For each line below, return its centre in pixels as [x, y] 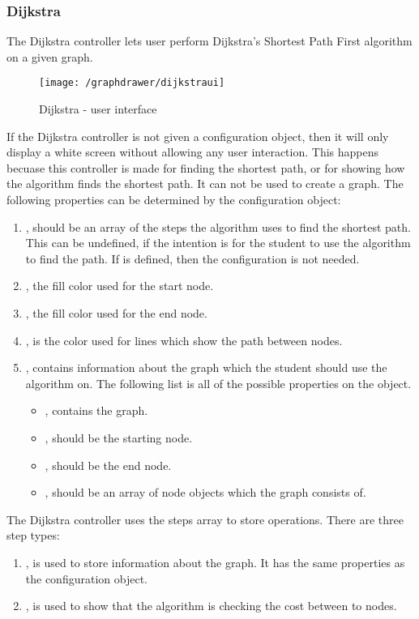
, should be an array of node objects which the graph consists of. [205, 492]
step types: [33, 535]
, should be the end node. [108, 465]
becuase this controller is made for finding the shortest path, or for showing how [206, 167]
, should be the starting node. [119, 437]
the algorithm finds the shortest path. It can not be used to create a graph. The [205, 184]
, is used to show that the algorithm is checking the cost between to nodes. [211, 606]
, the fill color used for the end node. [116, 313]
